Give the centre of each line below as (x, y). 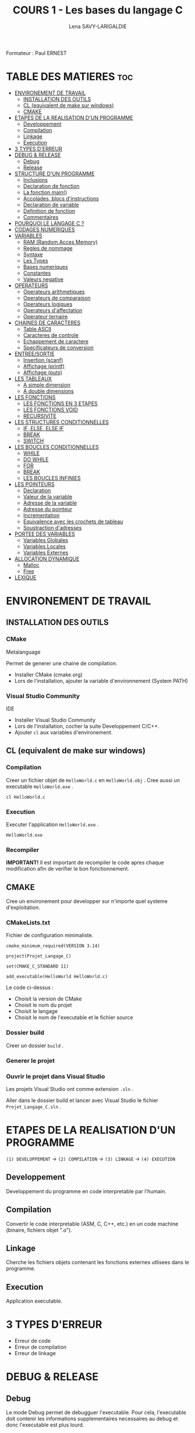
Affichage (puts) (43, 372)
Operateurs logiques (48, 304)
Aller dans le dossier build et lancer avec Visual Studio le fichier (82, 1100)
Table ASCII (37, 329)
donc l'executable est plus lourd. (45, 1425)
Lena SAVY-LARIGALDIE (98, 26)
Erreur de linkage (35, 1353)
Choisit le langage (36, 1011)
